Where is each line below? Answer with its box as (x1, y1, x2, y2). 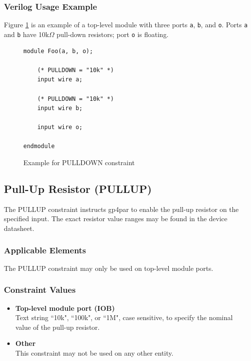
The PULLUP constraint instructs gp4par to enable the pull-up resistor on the (4, 204, 239, 214)
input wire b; (37, 105, 83, 112)
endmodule (23, 143, 55, 150)
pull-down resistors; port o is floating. (56, 29, 169, 39)
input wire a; (37, 76, 83, 83)
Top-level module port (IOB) (15, 303, 115, 313)
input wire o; (37, 124, 83, 131)
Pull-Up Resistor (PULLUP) (4, 181, 152, 196)
